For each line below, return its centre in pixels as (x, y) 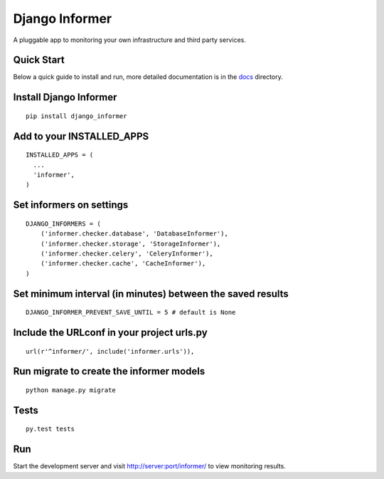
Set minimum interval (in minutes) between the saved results (151, 294)
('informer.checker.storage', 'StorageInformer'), (130, 243)
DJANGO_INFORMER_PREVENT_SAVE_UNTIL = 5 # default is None (131, 312)
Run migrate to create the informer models (109, 371)
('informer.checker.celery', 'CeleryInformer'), (127, 254)
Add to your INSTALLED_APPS (81, 136)
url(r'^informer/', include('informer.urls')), (110, 351)
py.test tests (50, 429)
